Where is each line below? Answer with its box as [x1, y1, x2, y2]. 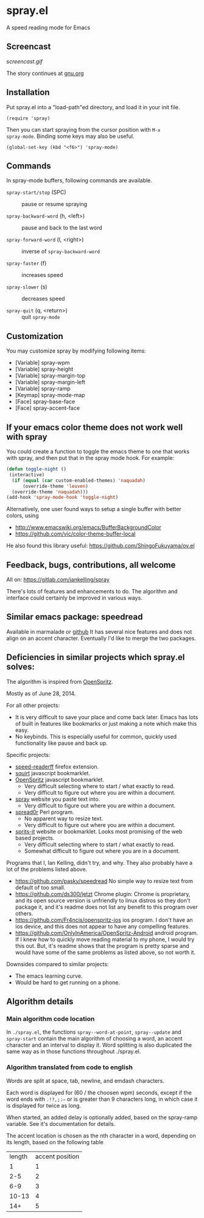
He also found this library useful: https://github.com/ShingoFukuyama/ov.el [6, 542, 195, 550]
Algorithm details [6, 997, 74, 1007]
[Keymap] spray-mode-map [15, 392, 85, 399]
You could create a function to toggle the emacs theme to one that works [6, 448, 190, 455]
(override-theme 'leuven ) [22, 483, 88, 489]
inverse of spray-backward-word [21, 248, 100, 255]
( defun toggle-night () [6, 466, 67, 472]
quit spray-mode [21, 313, 60, 321]
